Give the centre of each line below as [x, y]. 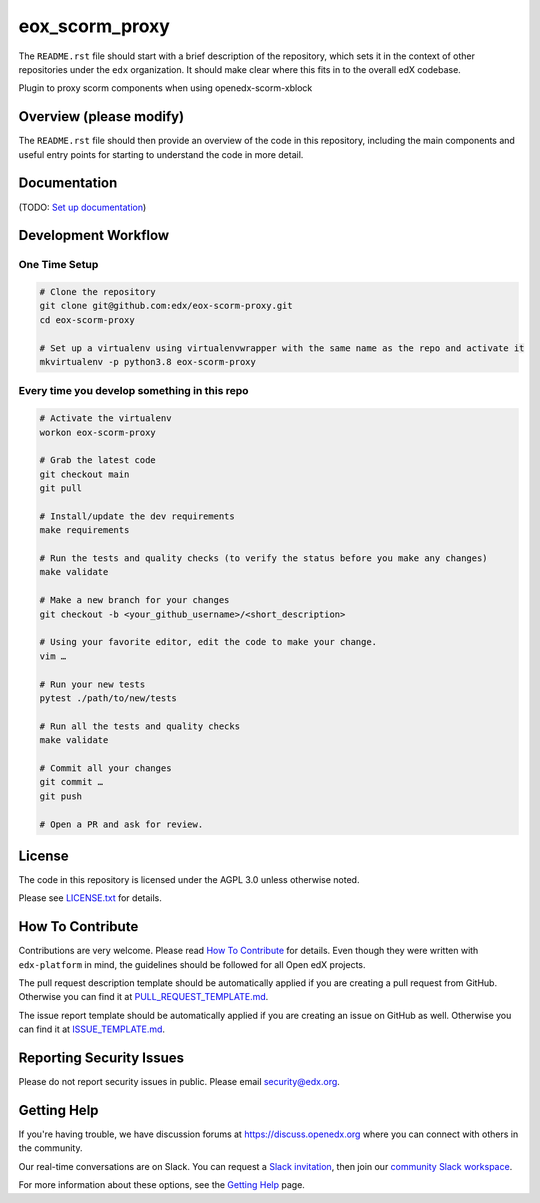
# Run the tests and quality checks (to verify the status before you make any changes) [264, 558]
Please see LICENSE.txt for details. [90, 898]
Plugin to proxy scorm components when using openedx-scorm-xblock [165, 88]
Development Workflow [94, 235]
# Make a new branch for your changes [134, 600]
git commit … [71, 782]
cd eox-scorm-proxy [87, 319]
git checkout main [84, 474]
